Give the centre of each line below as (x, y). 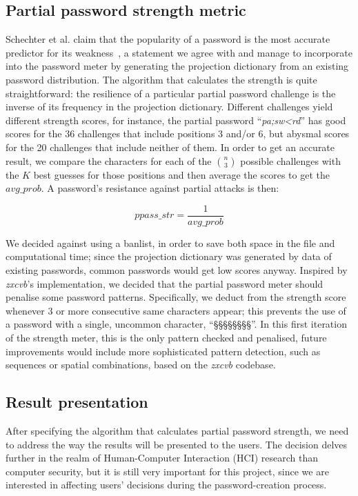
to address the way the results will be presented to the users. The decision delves (177, 444)
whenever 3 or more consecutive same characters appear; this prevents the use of (176, 310)
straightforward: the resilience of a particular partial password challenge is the (171, 93)
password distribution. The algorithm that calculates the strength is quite (161, 79)
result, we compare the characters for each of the (109, 160)
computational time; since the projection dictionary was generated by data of (169, 256)
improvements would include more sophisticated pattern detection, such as (163, 351)
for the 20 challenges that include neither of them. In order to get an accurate (170, 147)
